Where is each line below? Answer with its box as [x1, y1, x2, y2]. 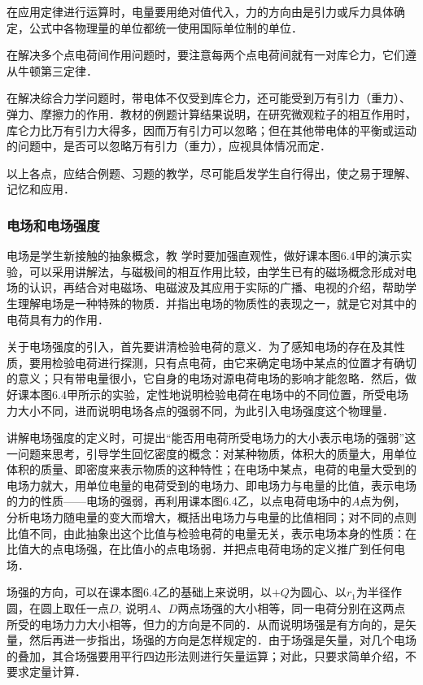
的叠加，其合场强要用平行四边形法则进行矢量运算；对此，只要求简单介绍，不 [7, 647, 416, 664]
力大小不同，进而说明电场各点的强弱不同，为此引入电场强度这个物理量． [7, 401, 394, 418]
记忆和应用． [7, 180, 75, 197]
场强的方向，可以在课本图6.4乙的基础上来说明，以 [7, 583, 272, 600]
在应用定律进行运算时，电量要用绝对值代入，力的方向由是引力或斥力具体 [7, 3, 394, 20]
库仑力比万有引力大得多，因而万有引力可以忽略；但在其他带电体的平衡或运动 [7, 121, 416, 138]
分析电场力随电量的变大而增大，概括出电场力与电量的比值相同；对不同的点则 [7, 509, 416, 526]
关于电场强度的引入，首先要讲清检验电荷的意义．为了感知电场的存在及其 [7, 338, 394, 355]
